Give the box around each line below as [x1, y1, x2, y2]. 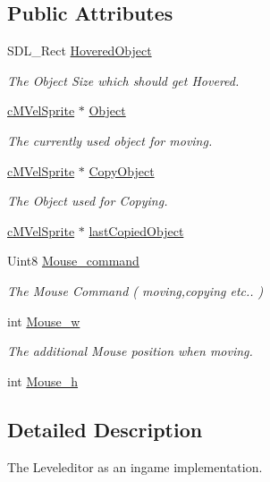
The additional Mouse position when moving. [7, 342, 253, 360]
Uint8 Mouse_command [7, 251, 139, 270]
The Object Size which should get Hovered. [7, 71, 240, 89]
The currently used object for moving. [7, 131, 213, 149]
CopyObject [89, 161, 155, 180]
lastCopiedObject [89, 221, 184, 240]
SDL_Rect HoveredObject [7, 41, 152, 60]
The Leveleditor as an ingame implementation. [7, 457, 263, 476]
